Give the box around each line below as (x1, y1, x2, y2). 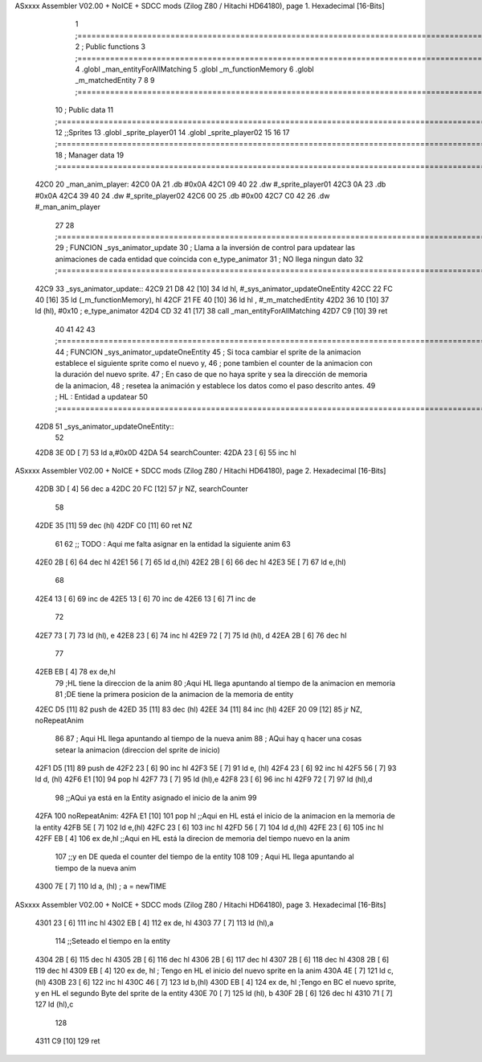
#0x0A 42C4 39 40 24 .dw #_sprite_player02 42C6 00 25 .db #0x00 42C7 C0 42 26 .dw (35, 191, 330, 200)
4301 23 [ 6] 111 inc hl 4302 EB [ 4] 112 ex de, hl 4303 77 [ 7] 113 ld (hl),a (35, 918, 274, 928)
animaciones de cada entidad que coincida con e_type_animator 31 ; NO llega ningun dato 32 (55, 254, 364, 264)
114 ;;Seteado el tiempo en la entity (55, 937, 170, 946)
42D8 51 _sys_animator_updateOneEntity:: (35, 421, 174, 431)
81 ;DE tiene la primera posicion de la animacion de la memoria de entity (55, 690, 294, 699)
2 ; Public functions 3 (75, 42, 146, 51)
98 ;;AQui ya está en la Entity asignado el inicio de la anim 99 (55, 793, 257, 802)
